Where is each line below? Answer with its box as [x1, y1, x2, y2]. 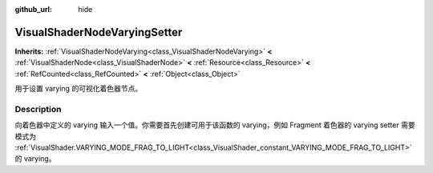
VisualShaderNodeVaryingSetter [14, 25, 183, 39]
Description [14, 103, 62, 115]
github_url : [14, 5, 52, 14]
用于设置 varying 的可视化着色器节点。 [14, 84, 143, 94]
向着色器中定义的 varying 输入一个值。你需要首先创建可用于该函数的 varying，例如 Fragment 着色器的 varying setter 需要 [14, 120, 416, 130]
